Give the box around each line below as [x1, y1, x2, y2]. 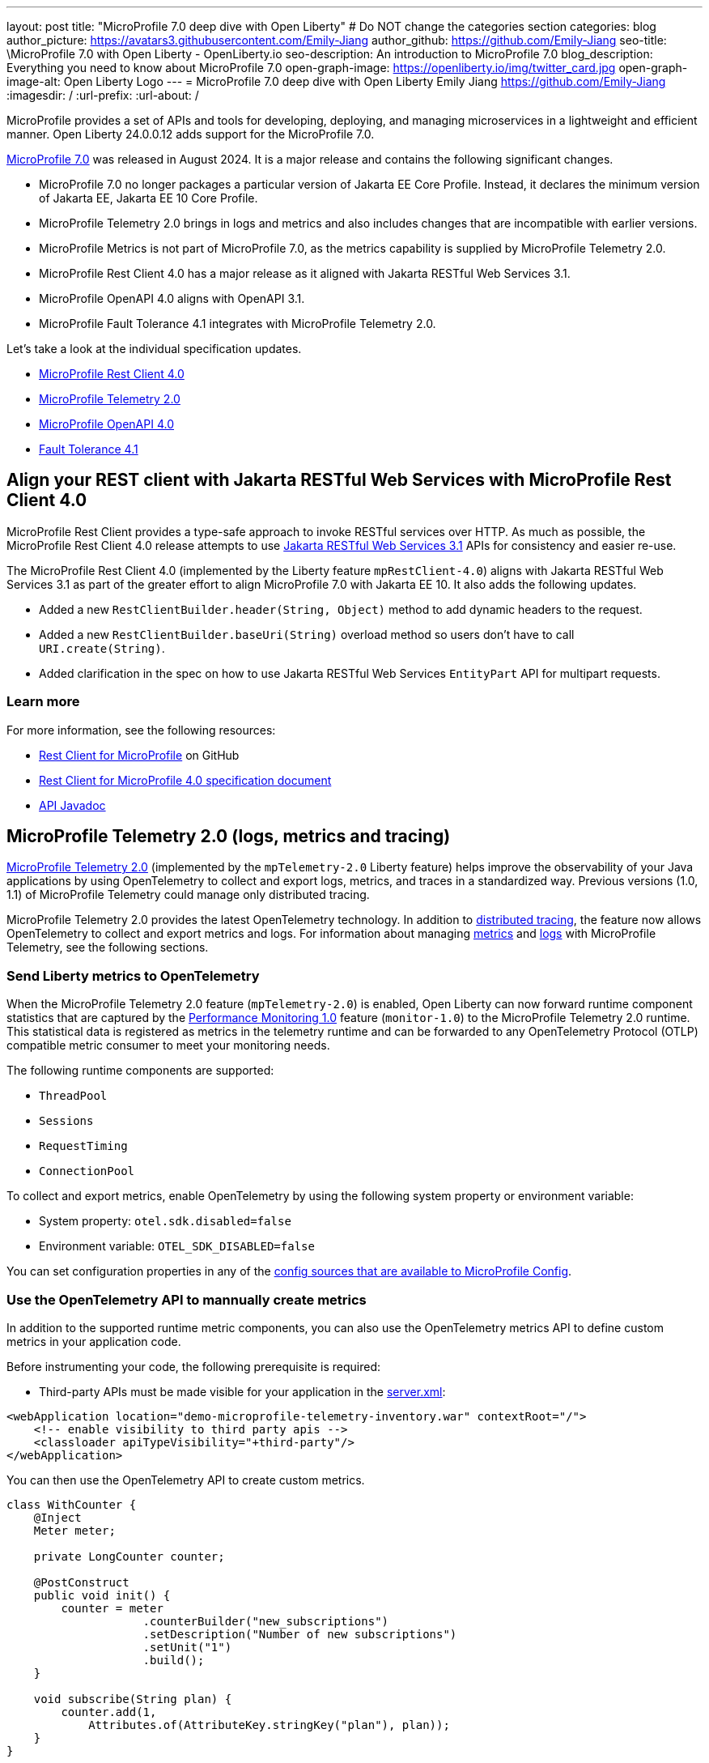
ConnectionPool [39, 1165, 135, 1178]
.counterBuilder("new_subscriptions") [142, 1614, 389, 1628]
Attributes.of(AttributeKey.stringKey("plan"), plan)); [88, 1718, 450, 1731]
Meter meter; [33, 1523, 116, 1537]
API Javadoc [39, 798, 106, 812]
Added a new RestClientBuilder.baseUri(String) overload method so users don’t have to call [39, 627, 575, 641]
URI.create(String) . [39, 641, 165, 655]
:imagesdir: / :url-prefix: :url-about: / [6, 88, 199, 102]
